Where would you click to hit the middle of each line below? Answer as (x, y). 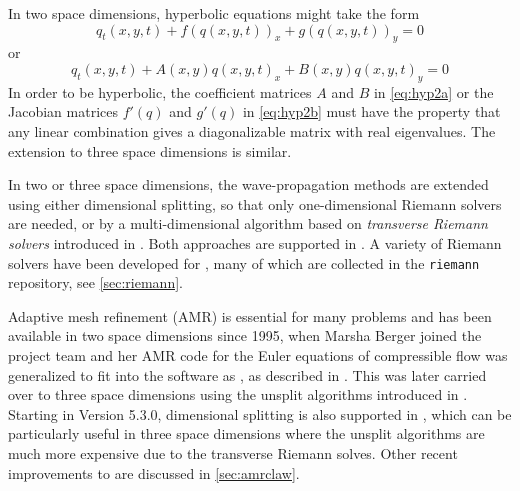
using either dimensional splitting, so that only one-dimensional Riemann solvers (255, 203)
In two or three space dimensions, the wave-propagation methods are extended (248, 184)
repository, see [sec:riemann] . (95, 282)
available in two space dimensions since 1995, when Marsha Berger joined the (245, 335)
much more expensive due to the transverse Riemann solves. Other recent (233, 452)
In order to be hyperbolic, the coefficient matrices (160, 91)
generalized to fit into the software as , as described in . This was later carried (247, 374)
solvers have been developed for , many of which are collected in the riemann (244, 262)
